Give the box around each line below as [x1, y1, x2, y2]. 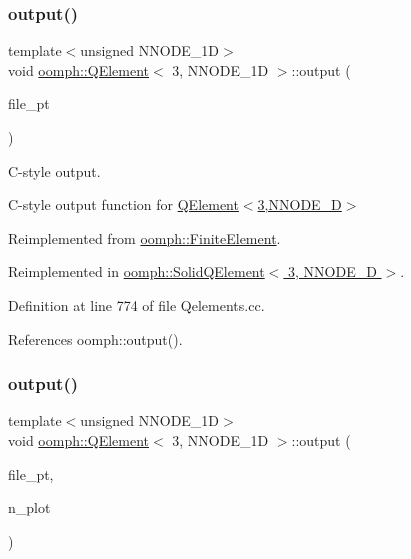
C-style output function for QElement [8, 194, 239, 215]
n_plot [8, 497, 51, 518]
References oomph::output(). [8, 328, 183, 349]
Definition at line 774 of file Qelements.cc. [8, 294, 265, 315]
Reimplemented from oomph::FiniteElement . [8, 227, 281, 248]
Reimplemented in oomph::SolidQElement [8, 261, 265, 282]
